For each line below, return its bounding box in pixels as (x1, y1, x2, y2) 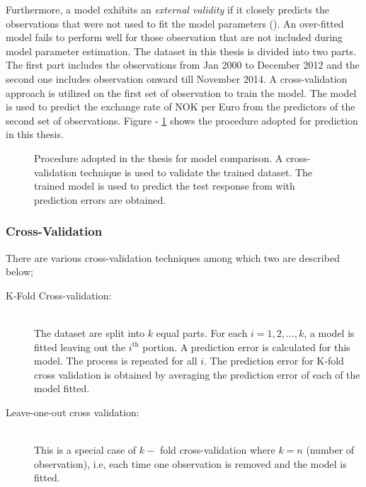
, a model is (304, 325, 355, 340)
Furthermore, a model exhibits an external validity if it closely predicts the (6, 2, 330, 16)
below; (6, 264, 33, 279)
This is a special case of (34, 442, 137, 457)
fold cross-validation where (159, 442, 275, 457)
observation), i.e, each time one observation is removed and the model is (34, 456, 347, 471)
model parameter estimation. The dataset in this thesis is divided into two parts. (6, 43, 356, 58)
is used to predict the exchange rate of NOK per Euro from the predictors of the (6, 99, 355, 114)
